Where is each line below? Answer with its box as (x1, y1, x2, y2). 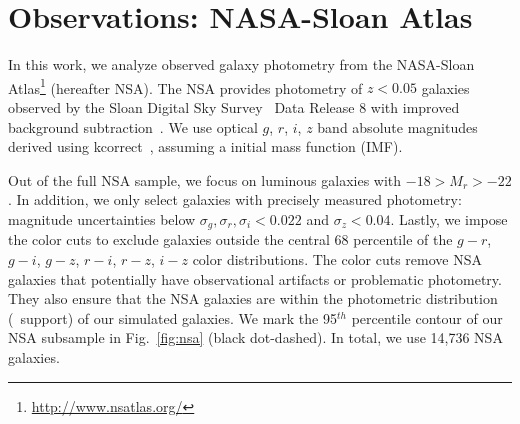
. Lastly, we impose (390, 208, 508, 229)
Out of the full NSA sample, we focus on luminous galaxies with (8, 169, 402, 190)
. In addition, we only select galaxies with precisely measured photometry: (8, 189, 462, 210)
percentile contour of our (351, 307, 503, 328)
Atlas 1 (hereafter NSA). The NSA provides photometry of (8, 74, 363, 98)
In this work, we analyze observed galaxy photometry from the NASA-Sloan (8, 54, 475, 75)
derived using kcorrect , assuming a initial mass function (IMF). (8, 136, 403, 157)
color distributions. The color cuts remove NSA (192, 248, 482, 269)
